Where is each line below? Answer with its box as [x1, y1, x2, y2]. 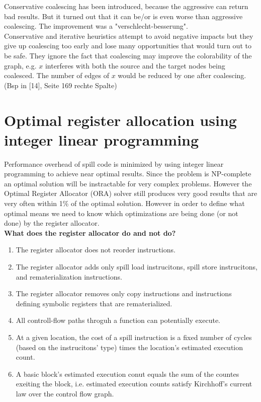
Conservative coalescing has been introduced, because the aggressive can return [4, 1, 248, 11]
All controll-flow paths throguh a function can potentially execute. [16, 315, 220, 325]
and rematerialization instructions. [16, 271, 122, 282]
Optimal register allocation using [4, 109, 237, 130]
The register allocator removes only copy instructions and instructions [16, 288, 232, 299]
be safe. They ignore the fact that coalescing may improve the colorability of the [4, 50, 252, 60]
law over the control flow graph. [16, 388, 114, 398]
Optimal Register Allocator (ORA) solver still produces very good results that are [4, 188, 257, 198]
